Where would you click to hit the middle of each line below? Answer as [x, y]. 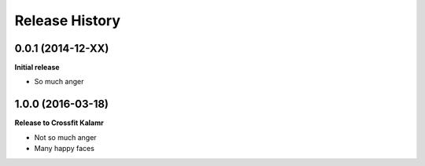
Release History [68, 20]
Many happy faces [64, 149]
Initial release [37, 68]
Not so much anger [66, 137]
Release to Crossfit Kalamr [59, 123]
